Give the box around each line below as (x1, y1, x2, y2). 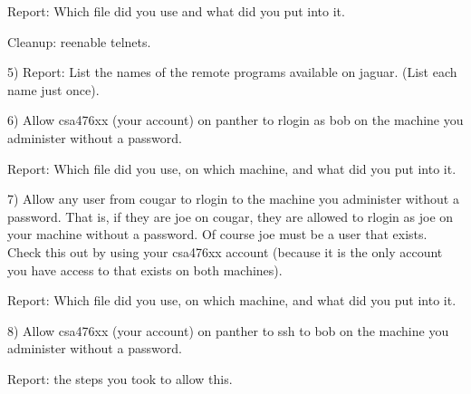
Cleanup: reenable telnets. (7, 32, 151, 51)
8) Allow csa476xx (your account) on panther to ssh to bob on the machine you (7, 321, 449, 340)
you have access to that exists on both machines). (7, 260, 283, 279)
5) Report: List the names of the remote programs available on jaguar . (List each (7, 62, 457, 82)
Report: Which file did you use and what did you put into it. (7, 2, 345, 20)
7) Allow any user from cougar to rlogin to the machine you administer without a (7, 189, 459, 208)
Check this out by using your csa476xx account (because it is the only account (7, 242, 443, 261)
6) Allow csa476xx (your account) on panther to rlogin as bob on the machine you (7, 111, 464, 130)
